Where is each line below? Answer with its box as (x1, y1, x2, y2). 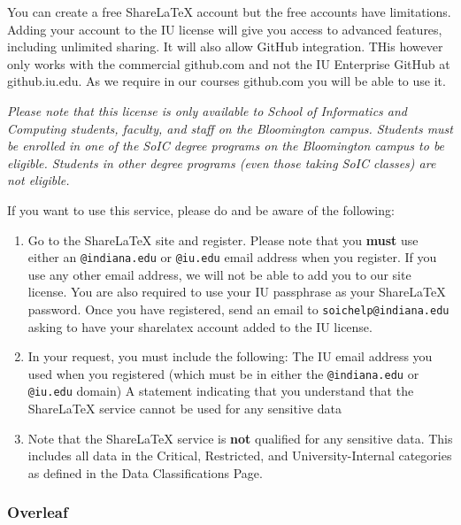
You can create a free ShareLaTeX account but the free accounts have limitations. (7, 3, 451, 20)
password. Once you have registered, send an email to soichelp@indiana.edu (27, 299, 449, 318)
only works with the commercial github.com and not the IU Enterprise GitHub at (7, 54, 450, 73)
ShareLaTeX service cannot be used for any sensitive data (27, 399, 342, 418)
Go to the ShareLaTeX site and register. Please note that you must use (27, 230, 419, 249)
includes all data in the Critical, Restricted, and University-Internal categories (27, 446, 452, 465)
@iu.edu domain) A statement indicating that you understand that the (27, 382, 414, 400)
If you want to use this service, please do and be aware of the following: (7, 200, 395, 219)
